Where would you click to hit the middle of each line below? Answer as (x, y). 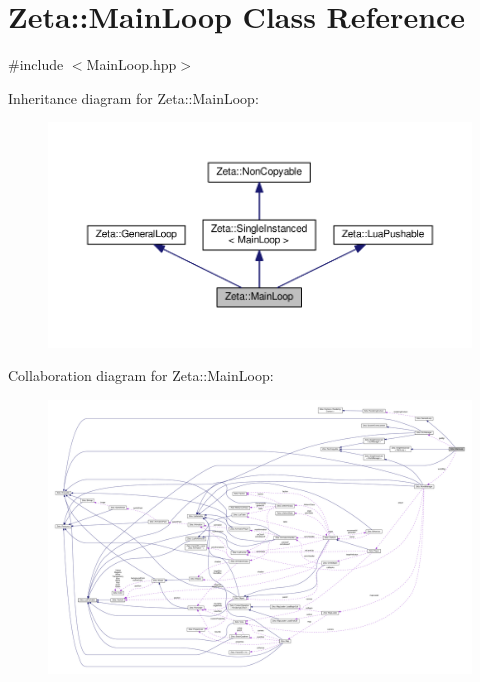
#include (36, 64)
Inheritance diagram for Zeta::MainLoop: (133, 97)
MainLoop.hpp (131, 64)
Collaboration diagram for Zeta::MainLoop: (141, 375)
